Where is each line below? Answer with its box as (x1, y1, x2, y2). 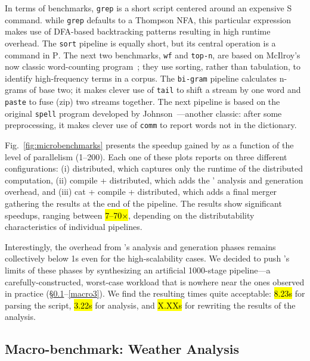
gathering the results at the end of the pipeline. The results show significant (5, 197, 282, 210)
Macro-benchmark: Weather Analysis (5, 340, 240, 358)
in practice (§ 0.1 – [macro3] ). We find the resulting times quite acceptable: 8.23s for (5, 287, 305, 300)
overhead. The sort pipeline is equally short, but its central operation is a (5, 36, 276, 49)
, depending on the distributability (128, 208, 255, 221)
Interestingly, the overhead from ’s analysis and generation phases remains (5, 240, 276, 253)
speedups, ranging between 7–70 (5, 208, 122, 221)
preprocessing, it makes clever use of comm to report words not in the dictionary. (5, 119, 297, 131)
